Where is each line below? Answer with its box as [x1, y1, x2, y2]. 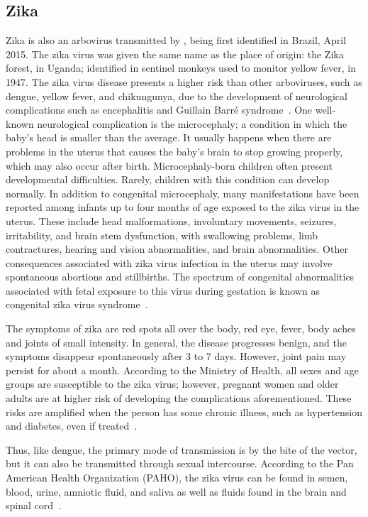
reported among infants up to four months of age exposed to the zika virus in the [6, 200, 359, 214]
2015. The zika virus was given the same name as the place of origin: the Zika [6, 46, 344, 61]
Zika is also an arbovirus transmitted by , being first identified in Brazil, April [6, 33, 346, 48]
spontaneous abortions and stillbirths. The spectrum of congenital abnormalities [6, 269, 355, 284]
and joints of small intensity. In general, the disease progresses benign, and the [6, 334, 347, 349]
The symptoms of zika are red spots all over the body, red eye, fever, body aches [6, 321, 356, 336]
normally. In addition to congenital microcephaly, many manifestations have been [6, 185, 359, 200]
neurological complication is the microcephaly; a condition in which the [37, 116, 347, 131]
